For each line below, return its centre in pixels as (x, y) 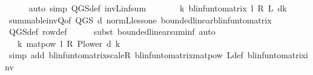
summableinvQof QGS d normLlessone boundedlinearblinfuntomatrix (140, 19)
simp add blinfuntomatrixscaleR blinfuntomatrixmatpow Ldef (126, 55)
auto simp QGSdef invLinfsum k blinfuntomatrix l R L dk (158, 8)
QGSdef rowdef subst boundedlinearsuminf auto (112, 31)
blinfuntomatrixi (278, 55)
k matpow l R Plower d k (69, 43)
